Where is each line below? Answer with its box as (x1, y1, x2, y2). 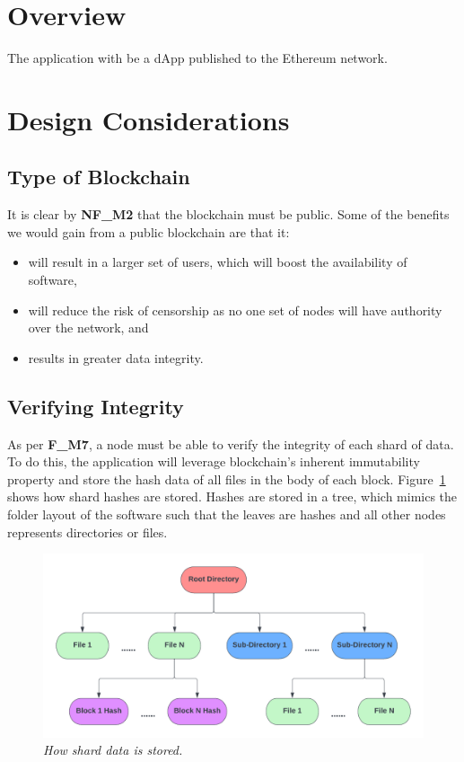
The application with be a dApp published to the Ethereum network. (7, 49, 388, 67)
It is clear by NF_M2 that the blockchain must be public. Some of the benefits (7, 205, 450, 224)
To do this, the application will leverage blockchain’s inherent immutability (7, 452, 420, 471)
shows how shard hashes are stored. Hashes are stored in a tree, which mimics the (7, 487, 458, 506)
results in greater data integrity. (28, 348, 204, 367)
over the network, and (28, 318, 149, 337)
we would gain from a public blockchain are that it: (7, 222, 290, 241)
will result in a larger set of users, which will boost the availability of (28, 253, 407, 271)
